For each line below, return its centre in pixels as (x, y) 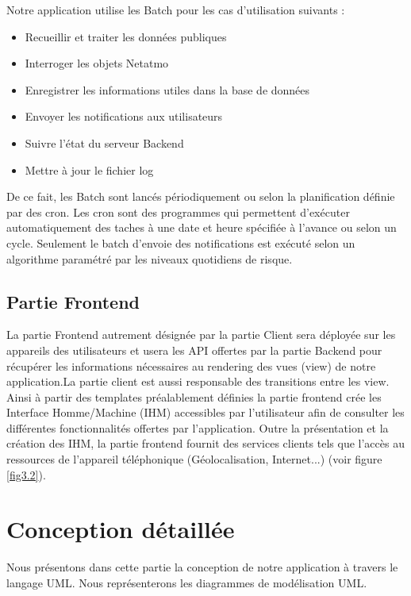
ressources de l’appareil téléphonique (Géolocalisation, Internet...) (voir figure (194, 459)
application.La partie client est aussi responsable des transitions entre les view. (198, 381)
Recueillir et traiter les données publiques (126, 36)
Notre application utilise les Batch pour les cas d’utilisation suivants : (176, 10)
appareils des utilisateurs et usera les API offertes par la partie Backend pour (194, 350)
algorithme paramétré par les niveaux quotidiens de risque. (150, 258)
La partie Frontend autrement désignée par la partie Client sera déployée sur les (201, 335)
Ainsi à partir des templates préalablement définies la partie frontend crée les (194, 396)
